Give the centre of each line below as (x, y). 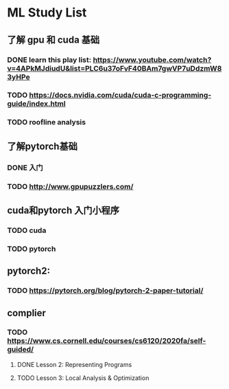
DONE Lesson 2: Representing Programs (74, 364)
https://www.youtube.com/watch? (152, 60)
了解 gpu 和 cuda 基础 (53, 40)
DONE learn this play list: (49, 60)
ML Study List (47, 13)
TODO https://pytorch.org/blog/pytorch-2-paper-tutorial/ (105, 291)
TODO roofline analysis (47, 122)
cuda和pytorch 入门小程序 (63, 210)
